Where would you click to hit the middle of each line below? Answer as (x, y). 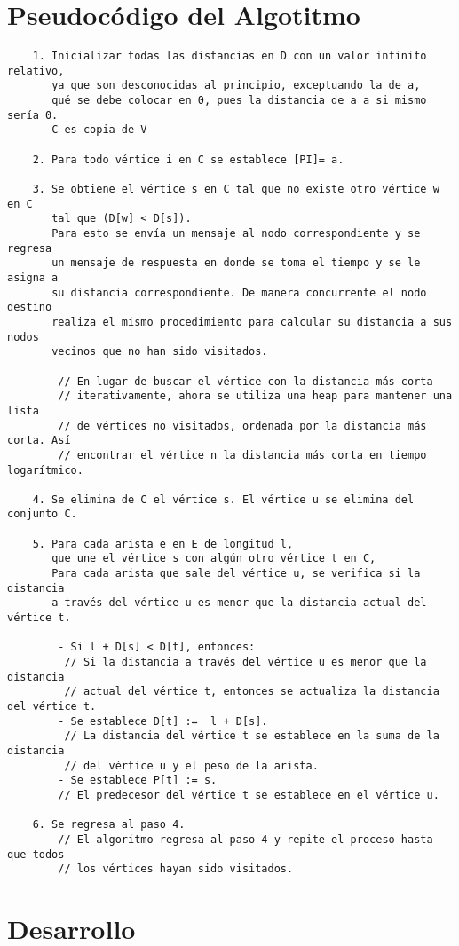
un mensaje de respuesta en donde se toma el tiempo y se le (236, 263)
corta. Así (39, 441)
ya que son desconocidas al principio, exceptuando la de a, (236, 86)
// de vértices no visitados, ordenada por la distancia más (242, 426)
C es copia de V (99, 130)
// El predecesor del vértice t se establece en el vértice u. (249, 795)
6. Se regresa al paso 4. (109, 825)
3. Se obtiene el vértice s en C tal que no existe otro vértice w (236, 189)
